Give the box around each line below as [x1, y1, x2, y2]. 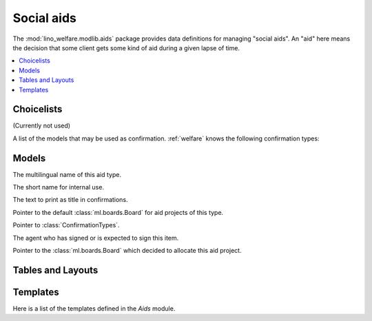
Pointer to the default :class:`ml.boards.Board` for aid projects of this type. [12, 208, 224, 216]
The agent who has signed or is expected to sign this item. [12, 234, 179, 242]
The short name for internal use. [12, 183, 105, 191]
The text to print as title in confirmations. [12, 196, 128, 204]
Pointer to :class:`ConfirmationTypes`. [12, 221, 120, 229]
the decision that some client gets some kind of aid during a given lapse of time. [12, 43, 240, 52]
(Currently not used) [12, 121, 71, 130]
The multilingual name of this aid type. [12, 170, 122, 178]
